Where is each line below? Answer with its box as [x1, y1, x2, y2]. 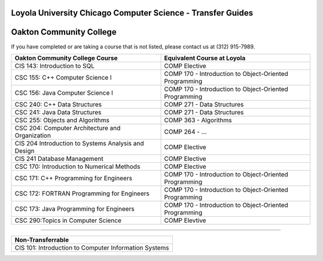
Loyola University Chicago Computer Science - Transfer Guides [11, 8, 254, 18]
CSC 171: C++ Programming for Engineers [14, 174, 133, 182]
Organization [14, 131, 51, 139]
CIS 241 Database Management [14, 154, 104, 163]
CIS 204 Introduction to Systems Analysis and [14, 139, 144, 147]
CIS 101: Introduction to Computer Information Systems [14, 243, 170, 251]
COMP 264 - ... [164, 128, 207, 136]
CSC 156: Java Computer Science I [14, 89, 113, 97]
